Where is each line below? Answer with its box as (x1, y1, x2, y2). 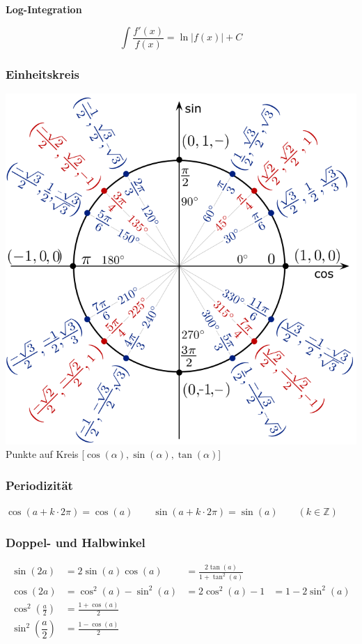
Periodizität (6, 476, 73, 493)
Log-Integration (6, 2, 82, 16)
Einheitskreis (6, 65, 80, 82)
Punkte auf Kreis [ (6, 447, 85, 461)
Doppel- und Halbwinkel (6, 533, 145, 551)
